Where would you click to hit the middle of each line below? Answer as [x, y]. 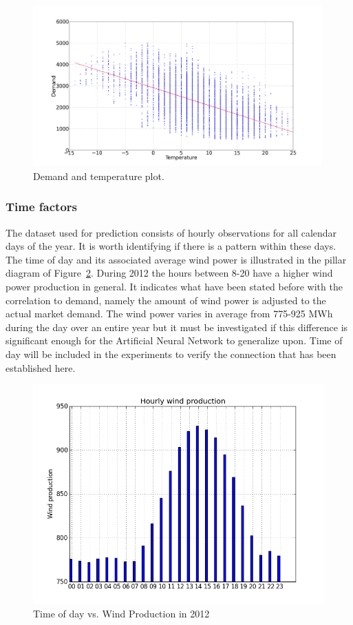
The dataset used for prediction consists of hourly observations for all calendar [171, 232]
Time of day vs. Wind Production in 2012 [121, 613]
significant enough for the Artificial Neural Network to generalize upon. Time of [174, 340]
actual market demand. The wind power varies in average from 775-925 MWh [169, 314]
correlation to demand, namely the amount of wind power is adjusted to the [166, 300]
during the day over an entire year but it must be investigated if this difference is [177, 327]
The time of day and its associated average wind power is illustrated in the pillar [176, 259]
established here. [41, 367]
